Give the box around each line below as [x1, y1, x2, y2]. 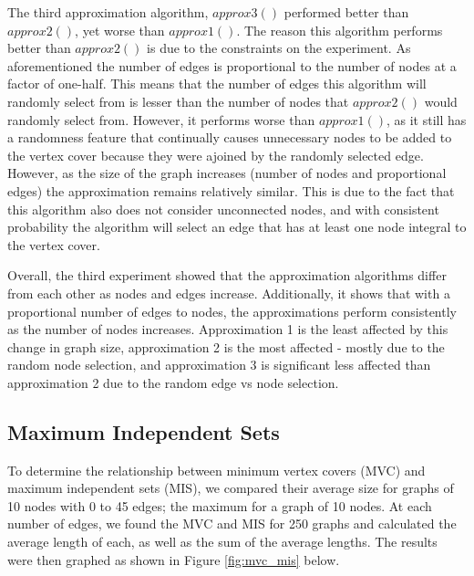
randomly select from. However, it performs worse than [7, 110, 315, 129]
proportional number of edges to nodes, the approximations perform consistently [7, 301, 457, 320]
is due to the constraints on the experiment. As [147, 38, 411, 58]
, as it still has [386, 110, 467, 129]
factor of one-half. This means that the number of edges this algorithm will [7, 74, 427, 93]
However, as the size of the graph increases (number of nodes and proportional [7, 163, 447, 183]
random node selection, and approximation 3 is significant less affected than [7, 355, 431, 374]
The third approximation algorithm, [7, 3, 209, 21]
